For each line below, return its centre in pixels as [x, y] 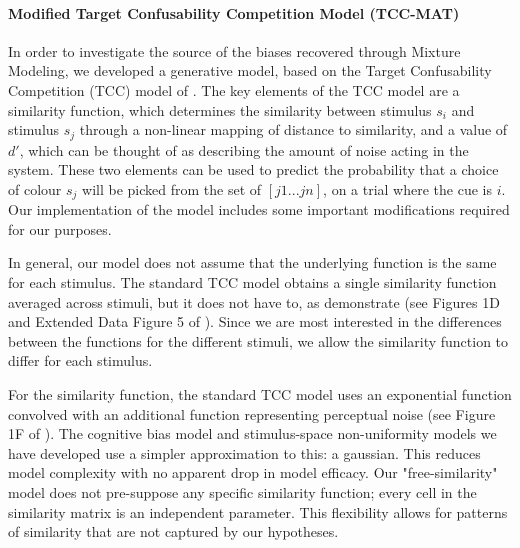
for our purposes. [60, 228]
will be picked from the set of [172, 188]
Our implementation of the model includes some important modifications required [259, 209]
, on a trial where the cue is [407, 188]
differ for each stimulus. [80, 360]
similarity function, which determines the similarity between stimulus [220, 109]
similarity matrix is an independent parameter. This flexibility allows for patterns [258, 511]
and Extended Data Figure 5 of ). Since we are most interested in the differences [255, 321]
